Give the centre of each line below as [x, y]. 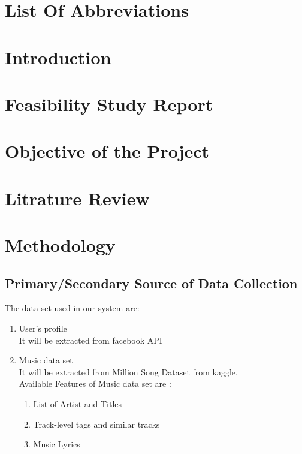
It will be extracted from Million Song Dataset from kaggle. [128, 372]
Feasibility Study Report [109, 103]
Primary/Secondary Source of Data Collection [151, 283]
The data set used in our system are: [72, 308]
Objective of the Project [107, 151]
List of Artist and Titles [78, 404]
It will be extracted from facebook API [90, 340]
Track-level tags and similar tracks [96, 424]
